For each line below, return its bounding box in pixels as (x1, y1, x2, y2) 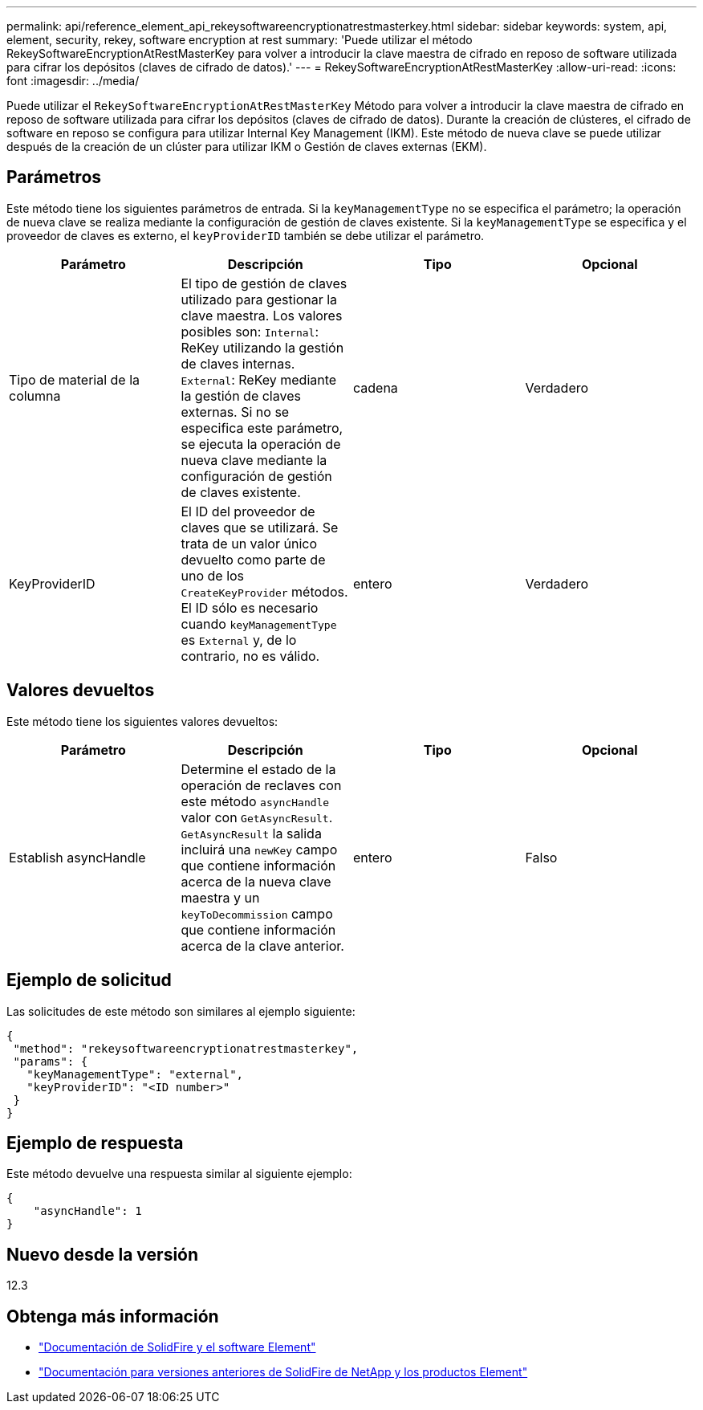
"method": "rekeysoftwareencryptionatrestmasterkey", (13, 1041, 359, 1055)
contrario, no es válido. (181, 647, 320, 664)
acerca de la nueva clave (181, 873, 331, 890)
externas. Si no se (181, 403, 290, 420)
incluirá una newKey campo (181, 841, 338, 858)
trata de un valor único (181, 535, 317, 552)
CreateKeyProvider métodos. (181, 583, 348, 600)
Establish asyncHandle (9, 849, 146, 866)
